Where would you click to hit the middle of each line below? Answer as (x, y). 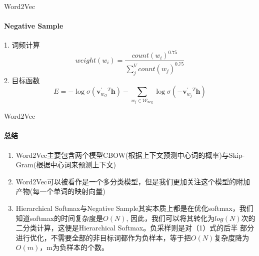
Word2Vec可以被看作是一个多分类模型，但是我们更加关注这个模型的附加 (133, 181)
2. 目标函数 (22, 80)
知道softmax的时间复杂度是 (59, 218)
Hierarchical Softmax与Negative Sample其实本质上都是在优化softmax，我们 (134, 208)
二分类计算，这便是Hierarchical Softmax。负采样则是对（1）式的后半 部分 (135, 228)
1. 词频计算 (22, 45)
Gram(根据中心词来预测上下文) (66, 165)
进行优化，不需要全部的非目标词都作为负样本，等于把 (103, 237)
